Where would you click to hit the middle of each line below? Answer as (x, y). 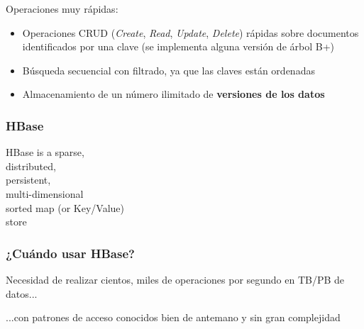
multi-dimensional (45, 193)
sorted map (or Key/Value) (65, 207)
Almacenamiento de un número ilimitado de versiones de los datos (173, 94)
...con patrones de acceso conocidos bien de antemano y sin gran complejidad (173, 317)
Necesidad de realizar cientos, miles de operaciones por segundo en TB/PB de (175, 279)
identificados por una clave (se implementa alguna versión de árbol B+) (178, 46)
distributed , (31, 166)
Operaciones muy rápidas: (62, 9)
